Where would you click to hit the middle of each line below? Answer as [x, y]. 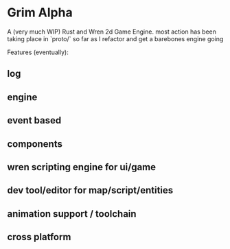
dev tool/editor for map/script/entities [90, 190]
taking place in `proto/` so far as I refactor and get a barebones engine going [115, 38]
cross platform [39, 237]
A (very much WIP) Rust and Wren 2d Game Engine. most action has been [112, 32]
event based [34, 120]
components [35, 144]
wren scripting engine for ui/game [82, 167]
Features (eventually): [38, 52]
